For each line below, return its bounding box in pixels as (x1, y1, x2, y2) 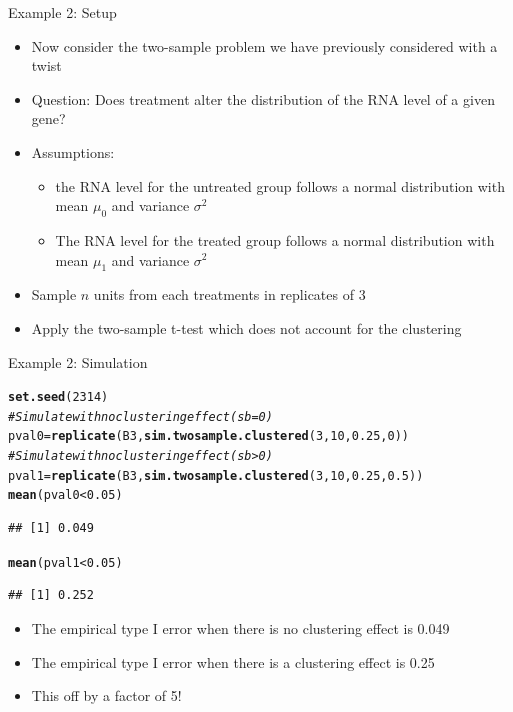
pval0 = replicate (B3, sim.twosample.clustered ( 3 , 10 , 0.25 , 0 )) (8, 429, 410, 444)
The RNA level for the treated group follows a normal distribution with (55, 229, 495, 250)
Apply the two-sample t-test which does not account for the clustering (31, 317, 462, 338)
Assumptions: (31, 141, 115, 162)
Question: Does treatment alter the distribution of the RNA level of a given (31, 88, 495, 109)
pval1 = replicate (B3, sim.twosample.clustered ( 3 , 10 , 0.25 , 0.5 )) (8, 468, 424, 483)
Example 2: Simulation (8, 351, 148, 372)
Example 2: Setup (8, 2, 117, 22)
